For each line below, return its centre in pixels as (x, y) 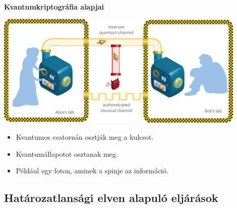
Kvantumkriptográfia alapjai (54, 7)
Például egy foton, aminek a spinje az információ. (92, 171)
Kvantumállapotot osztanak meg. (67, 153)
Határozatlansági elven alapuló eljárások (111, 198)
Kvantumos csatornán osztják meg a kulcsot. (85, 137)
